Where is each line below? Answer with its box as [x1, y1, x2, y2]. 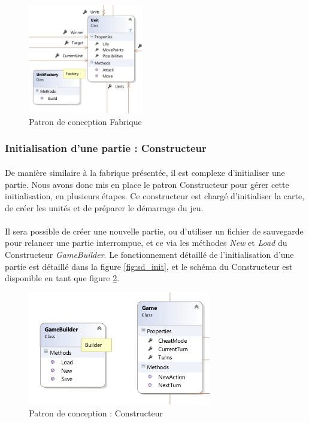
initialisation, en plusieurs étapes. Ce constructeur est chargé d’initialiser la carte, [5, 190, 305, 202]
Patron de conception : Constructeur [29, 407, 163, 419]
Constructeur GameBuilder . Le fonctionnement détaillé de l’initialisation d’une [5, 248, 294, 261]
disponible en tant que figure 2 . [5, 272, 120, 284]
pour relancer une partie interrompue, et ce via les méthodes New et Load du [5, 236, 287, 249]
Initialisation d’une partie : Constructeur [5, 141, 207, 156]
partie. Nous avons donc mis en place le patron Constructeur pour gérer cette [5, 178, 289, 190]
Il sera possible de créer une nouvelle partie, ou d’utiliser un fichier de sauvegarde [5, 224, 304, 237]
